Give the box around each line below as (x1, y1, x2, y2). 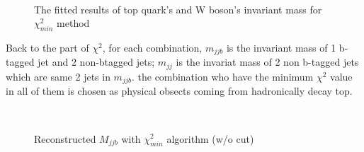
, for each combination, (102, 40, 203, 54)
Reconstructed (34, 131, 96, 146)
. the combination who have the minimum (131, 69, 314, 83)
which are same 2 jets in (6, 69, 110, 83)
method (57, 16, 90, 30)
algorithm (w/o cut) (166, 131, 254, 146)
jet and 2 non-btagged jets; (38, 54, 155, 69)
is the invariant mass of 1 (226, 40, 336, 54)
